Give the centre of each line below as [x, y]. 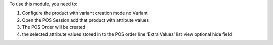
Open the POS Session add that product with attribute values [85, 20]
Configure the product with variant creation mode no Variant [85, 13]
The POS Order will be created [54, 27]
